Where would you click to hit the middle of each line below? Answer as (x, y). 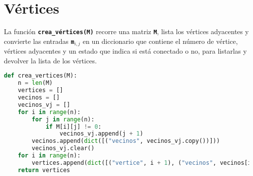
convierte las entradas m (39, 41)
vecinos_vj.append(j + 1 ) (101, 134)
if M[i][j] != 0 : (73, 127)
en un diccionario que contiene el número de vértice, (160, 41)
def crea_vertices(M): (41, 76)
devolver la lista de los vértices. (50, 60)
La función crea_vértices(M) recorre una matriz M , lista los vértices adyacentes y (126, 31)
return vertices (44, 170)
